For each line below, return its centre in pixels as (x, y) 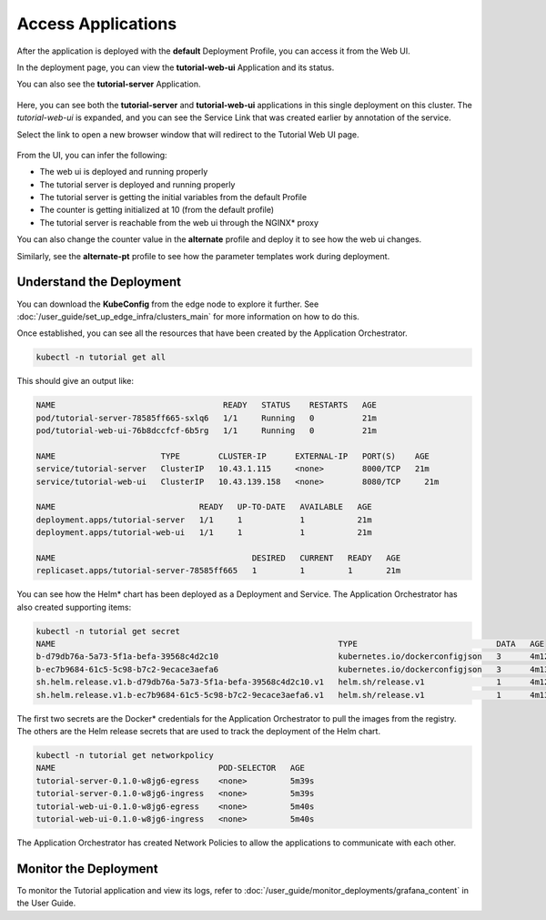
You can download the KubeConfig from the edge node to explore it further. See (168, 304)
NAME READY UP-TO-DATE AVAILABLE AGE (204, 507)
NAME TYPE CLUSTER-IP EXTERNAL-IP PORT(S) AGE (233, 456)
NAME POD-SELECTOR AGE (170, 768)
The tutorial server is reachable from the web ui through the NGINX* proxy (179, 222)
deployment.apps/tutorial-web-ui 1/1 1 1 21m (204, 533)
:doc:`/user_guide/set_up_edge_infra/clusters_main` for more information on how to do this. (188, 316)
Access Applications (97, 24)
